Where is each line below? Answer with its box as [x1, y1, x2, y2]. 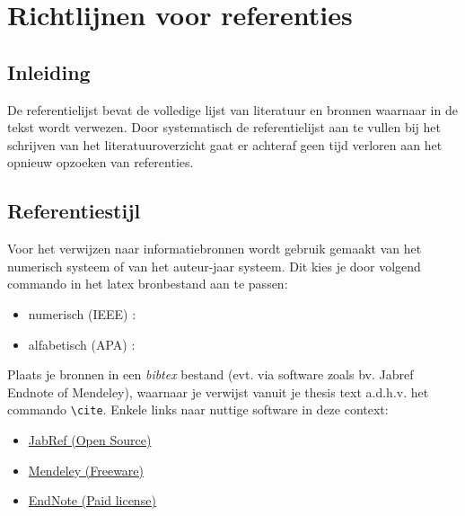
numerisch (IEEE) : [28, 304, 136, 323]
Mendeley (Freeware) [28, 460, 145, 479]
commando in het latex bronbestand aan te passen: [7, 274, 288, 293]
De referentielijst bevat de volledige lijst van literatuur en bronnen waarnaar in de [7, 100, 458, 119]
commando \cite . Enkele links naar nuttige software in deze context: [7, 400, 389, 419]
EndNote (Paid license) [28, 491, 156, 510]
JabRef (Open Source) [28, 430, 152, 449]
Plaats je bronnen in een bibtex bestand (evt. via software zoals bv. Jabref [7, 365, 414, 384]
